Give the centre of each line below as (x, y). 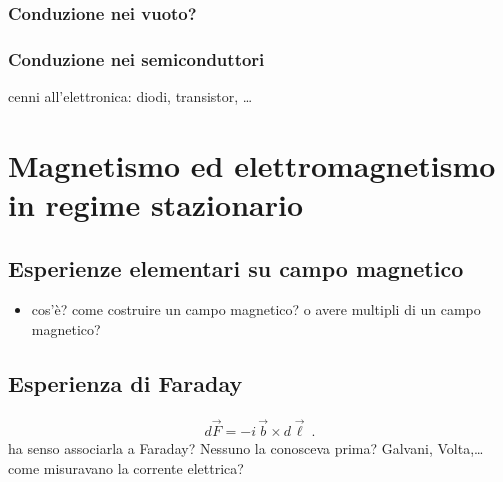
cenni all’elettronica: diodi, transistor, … (130, 96)
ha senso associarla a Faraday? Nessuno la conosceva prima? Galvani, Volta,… (246, 448)
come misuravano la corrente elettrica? (126, 467)
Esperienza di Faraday (125, 383)
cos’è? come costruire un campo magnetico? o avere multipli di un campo (256, 309)
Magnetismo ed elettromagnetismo (252, 164)
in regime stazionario (155, 204)
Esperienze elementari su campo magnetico (236, 267)
